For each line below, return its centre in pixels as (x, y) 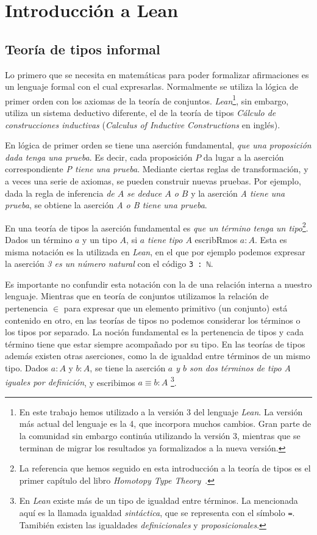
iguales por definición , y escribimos (70, 382)
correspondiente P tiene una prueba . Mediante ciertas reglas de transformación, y (157, 169)
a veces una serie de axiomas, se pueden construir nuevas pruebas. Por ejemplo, (153, 180)
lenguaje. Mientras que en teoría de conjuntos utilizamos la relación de (137, 296)
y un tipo (100, 240)
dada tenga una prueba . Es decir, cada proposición (99, 157)
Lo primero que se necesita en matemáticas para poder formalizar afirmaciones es (157, 74)
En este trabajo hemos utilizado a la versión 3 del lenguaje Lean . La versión (161, 411)
